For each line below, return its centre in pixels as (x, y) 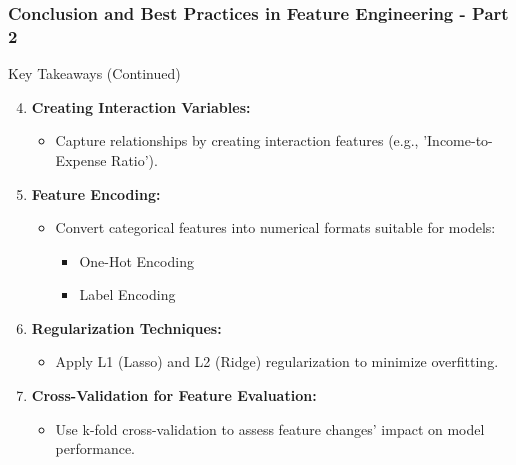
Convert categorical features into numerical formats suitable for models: (275, 227)
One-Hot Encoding (136, 260)
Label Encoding (127, 294)
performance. (95, 448)
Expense (81, 159)
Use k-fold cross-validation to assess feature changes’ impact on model (270, 428)
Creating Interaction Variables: (141, 106)
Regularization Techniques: (126, 327)
